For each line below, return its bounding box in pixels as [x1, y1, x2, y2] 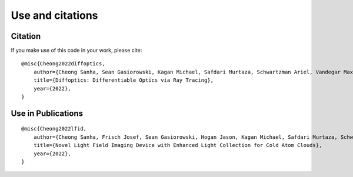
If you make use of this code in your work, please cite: [11, 47, 142, 54]
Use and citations [11, 9, 98, 22]
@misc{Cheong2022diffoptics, [21, 61, 105, 67]
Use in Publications [11, 108, 84, 118]
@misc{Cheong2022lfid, [21, 125, 87, 132]
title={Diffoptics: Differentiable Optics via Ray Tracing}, [33, 77, 214, 84]
